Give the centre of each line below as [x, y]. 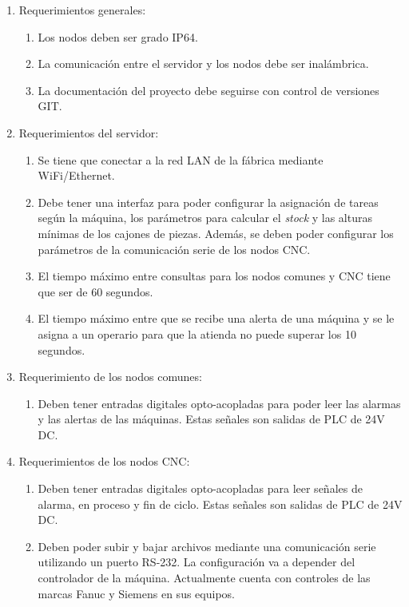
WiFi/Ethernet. [76, 175]
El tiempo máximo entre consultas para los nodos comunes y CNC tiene [214, 276]
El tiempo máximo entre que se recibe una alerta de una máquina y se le [216, 318]
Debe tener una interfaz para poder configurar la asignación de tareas [208, 202]
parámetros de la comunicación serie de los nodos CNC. [174, 249]
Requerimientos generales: [82, 10]
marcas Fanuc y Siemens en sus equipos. [136, 593]
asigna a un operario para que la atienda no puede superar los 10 [197, 333]
